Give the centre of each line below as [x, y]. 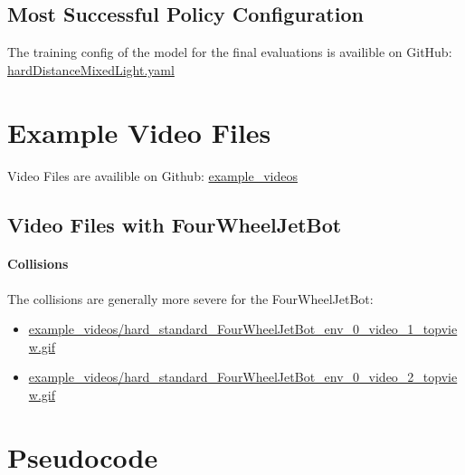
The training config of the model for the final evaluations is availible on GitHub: [230, 52]
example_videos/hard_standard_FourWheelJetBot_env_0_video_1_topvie [243, 329]
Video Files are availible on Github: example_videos [152, 175]
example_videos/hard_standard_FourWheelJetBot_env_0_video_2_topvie [243, 377]
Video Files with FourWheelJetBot [175, 224]
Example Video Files [139, 132]
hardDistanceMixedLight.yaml [91, 69]
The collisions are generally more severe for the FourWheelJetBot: [190, 298]
